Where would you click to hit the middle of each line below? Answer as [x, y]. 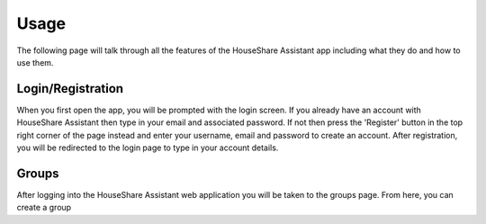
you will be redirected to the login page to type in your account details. [148, 148]
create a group [44, 208]
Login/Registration [70, 89]
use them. [35, 62]
